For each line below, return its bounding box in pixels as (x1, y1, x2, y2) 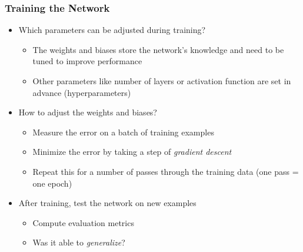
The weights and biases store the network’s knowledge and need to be (32, 43, 284, 55)
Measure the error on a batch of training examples (32, 125, 214, 138)
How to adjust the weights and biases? (18, 106, 157, 118)
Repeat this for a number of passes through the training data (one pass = (32, 165, 299, 177)
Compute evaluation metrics (32, 216, 134, 228)
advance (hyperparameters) (32, 86, 131, 98)
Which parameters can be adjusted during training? (18, 24, 206, 36)
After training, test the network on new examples (18, 197, 197, 209)
